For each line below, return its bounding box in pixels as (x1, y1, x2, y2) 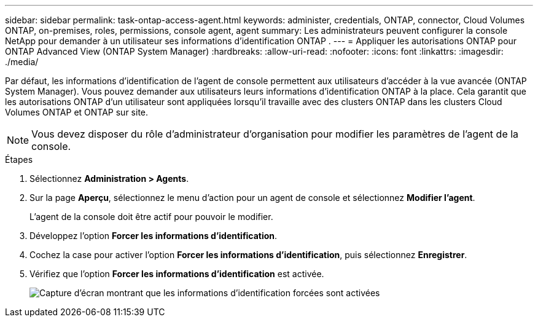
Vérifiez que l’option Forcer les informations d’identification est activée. (29, 269, 324, 279)
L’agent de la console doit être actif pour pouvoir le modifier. (29, 211, 273, 222)
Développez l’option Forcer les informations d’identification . (29, 230, 278, 241)
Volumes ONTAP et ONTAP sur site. (5, 107, 149, 117)
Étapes (5, 154, 33, 165)
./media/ (5, 57, 39, 67)
